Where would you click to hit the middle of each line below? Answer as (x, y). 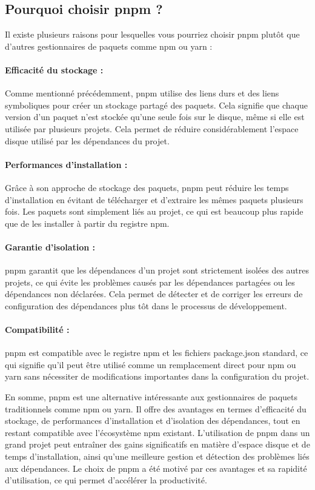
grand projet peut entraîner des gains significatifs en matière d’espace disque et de (157, 444)
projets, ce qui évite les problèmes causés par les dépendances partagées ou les (150, 282)
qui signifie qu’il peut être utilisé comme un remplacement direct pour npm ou (151, 364)
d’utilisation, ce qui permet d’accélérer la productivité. (106, 480)
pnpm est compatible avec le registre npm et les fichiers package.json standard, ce (157, 353)
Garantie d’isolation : (50, 247)
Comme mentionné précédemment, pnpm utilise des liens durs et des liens (142, 93)
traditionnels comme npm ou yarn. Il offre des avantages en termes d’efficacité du (156, 408)
